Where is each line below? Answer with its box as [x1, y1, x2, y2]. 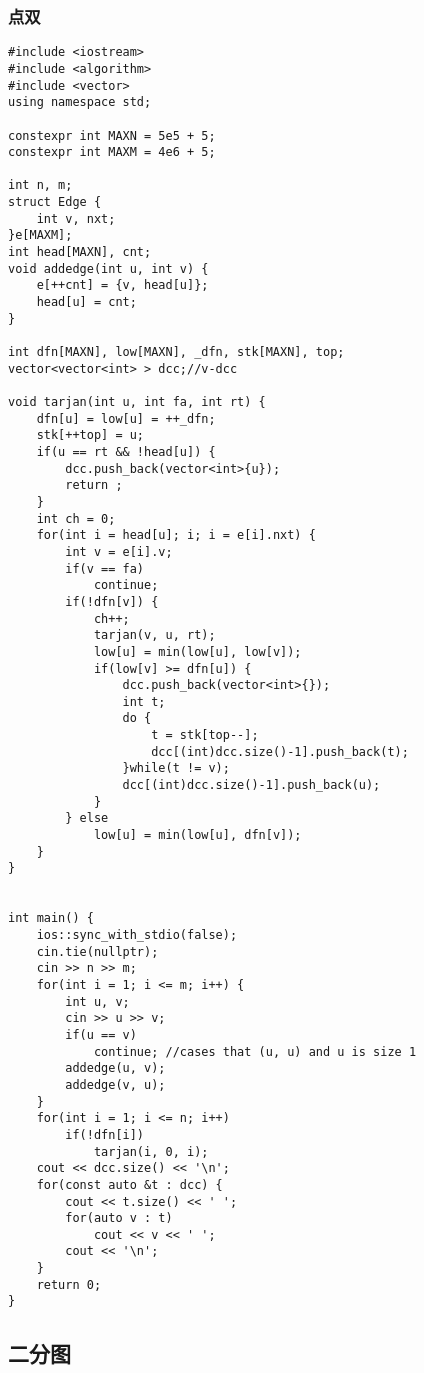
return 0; [36, 1277, 102, 1292]
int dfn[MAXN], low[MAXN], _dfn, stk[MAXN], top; [8, 345, 345, 360]
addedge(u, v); [65, 1061, 166, 1076]
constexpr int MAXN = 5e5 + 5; [8, 128, 216, 143]
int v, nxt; [36, 211, 116, 226]
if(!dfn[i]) [65, 1127, 145, 1142]
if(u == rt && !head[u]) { [36, 444, 216, 459]
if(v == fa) [65, 561, 145, 576]
